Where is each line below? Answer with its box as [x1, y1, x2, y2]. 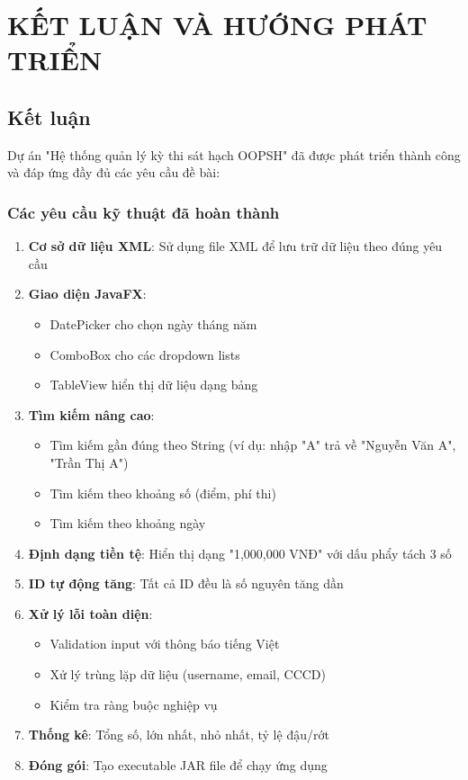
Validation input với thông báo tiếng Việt [49, 634, 280, 653]
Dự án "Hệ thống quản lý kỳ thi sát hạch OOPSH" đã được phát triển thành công [7, 145, 461, 164]
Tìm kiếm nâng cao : [28, 405, 155, 424]
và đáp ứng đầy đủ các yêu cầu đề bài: [7, 163, 220, 182]
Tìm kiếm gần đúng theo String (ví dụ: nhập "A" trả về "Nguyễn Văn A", [49, 435, 456, 454]
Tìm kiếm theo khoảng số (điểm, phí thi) [49, 483, 276, 502]
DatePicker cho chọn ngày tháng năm [49, 314, 257, 333]
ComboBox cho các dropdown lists [49, 345, 240, 363]
